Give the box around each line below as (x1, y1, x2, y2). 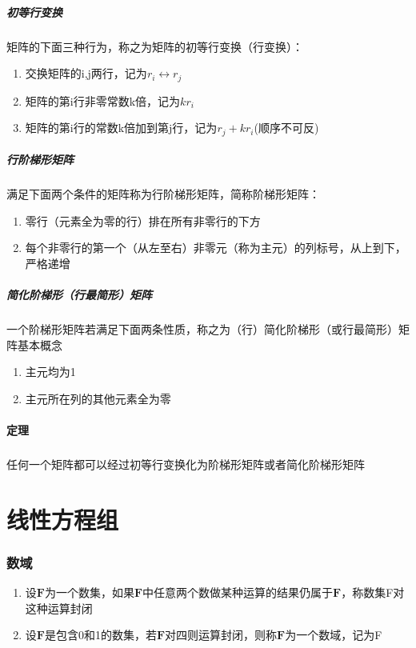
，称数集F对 (341, 584, 405, 601)
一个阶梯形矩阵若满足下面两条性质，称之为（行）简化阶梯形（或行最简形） (6, 321, 398, 338)
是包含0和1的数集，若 (44, 626, 157, 643)
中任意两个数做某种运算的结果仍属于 (142, 584, 334, 601)
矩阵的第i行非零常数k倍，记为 (25, 92, 181, 109)
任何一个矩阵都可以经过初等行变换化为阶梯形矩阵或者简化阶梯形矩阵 (6, 456, 365, 473)
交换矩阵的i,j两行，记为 (25, 65, 147, 82)
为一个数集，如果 (44, 584, 134, 601)
